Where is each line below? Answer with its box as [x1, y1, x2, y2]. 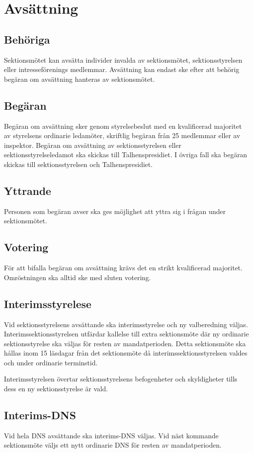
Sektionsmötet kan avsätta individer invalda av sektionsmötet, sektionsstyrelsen [4, 54, 242, 65]
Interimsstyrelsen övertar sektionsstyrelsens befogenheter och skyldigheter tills [4, 374, 237, 384]
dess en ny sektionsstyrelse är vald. [4, 383, 108, 394]
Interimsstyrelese [4, 296, 92, 311]
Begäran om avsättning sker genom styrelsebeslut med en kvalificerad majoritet [4, 120, 242, 131]
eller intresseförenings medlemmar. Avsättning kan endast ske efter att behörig [4, 64, 239, 74]
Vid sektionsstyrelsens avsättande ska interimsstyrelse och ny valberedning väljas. [4, 319, 248, 329]
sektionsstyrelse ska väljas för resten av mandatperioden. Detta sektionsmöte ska [4, 338, 246, 348]
